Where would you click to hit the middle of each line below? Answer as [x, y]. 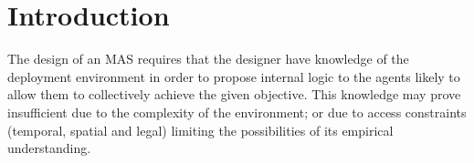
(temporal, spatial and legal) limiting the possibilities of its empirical [200, 130]
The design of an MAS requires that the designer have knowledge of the [208, 59]
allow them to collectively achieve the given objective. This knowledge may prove [234, 94]
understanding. [49, 148]
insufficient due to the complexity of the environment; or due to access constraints [237, 112]
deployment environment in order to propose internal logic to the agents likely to [234, 76]
